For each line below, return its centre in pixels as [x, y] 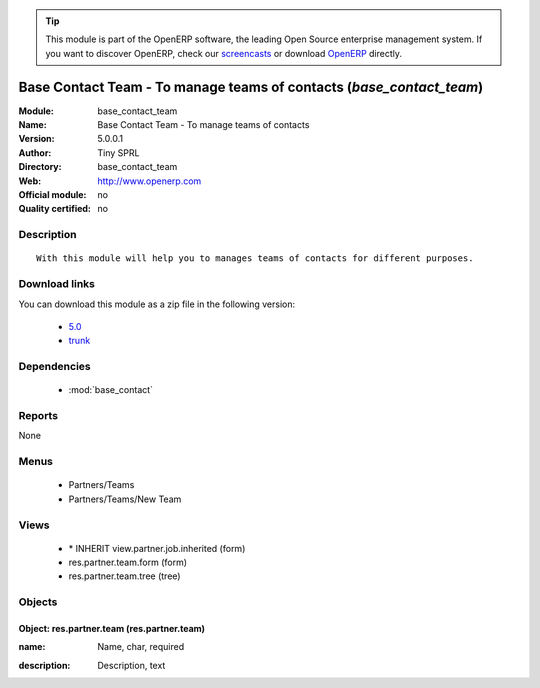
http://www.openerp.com [149, 181]
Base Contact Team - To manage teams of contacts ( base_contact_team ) [251, 86]
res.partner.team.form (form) [128, 562]
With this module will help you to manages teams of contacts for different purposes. [255, 258]
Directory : [40, 167]
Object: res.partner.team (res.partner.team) [111, 629]
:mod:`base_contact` [111, 390]
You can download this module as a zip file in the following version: [157, 304]
